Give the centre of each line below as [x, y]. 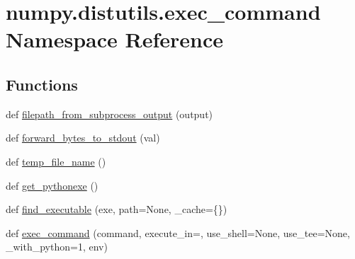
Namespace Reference [114, 39]
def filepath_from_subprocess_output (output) [109, 114]
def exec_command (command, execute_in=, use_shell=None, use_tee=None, [178, 232]
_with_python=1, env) [57, 247]
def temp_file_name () [56, 161]
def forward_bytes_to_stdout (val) [83, 138]
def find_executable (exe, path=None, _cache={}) [117, 209]
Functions [42, 84]
